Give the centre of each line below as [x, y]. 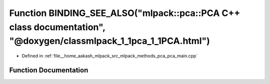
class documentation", [57, 27]
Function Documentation [49, 70]
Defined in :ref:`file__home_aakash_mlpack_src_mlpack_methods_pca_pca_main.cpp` [110, 56]
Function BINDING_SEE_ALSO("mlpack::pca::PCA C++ [125, 13]
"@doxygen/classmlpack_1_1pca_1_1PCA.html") [109, 41]
